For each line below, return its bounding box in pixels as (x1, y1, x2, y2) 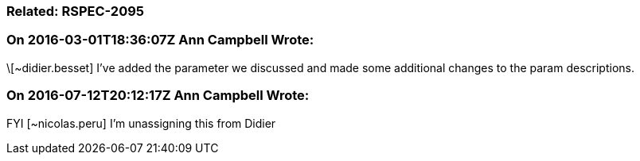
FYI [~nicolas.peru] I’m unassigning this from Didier (6, 116, 276, 130)
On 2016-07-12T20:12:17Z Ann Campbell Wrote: (6, 87, 310, 104)
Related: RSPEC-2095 (6, 3, 144, 19)
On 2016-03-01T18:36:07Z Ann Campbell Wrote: (6, 32, 314, 48)
